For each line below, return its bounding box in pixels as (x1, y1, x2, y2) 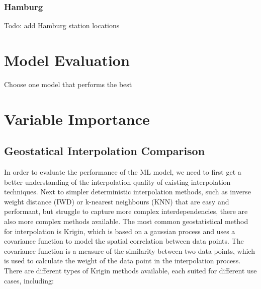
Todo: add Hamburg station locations (4, 20, 120, 31)
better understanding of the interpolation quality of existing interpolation (4, 176, 231, 187)
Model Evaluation (4, 50, 130, 70)
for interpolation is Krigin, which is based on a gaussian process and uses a (4, 226, 235, 236)
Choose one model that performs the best (4, 79, 132, 89)
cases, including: (4, 275, 54, 285)
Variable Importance (4, 108, 150, 129)
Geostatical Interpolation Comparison (4, 143, 205, 159)
